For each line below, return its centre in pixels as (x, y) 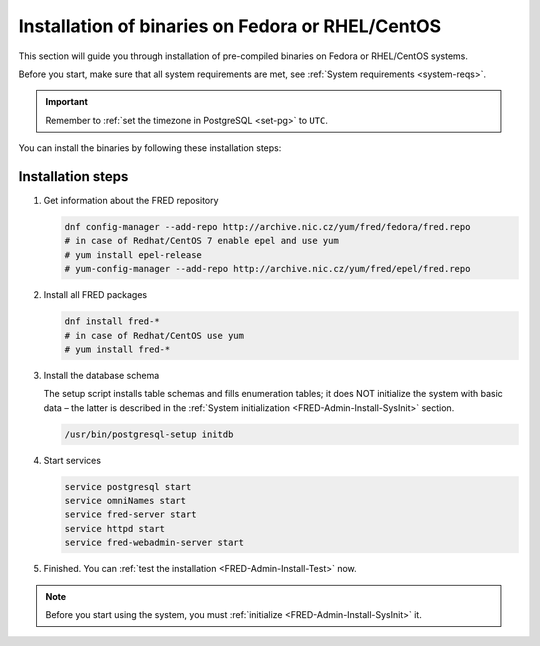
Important (67, 102)
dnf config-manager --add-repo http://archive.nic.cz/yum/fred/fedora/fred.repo (267, 226)
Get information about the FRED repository (131, 201)
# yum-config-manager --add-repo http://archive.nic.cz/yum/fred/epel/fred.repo (267, 269)
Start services (72, 460)
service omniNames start (125, 501)
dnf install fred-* (112, 321)
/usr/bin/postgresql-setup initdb (149, 434)
